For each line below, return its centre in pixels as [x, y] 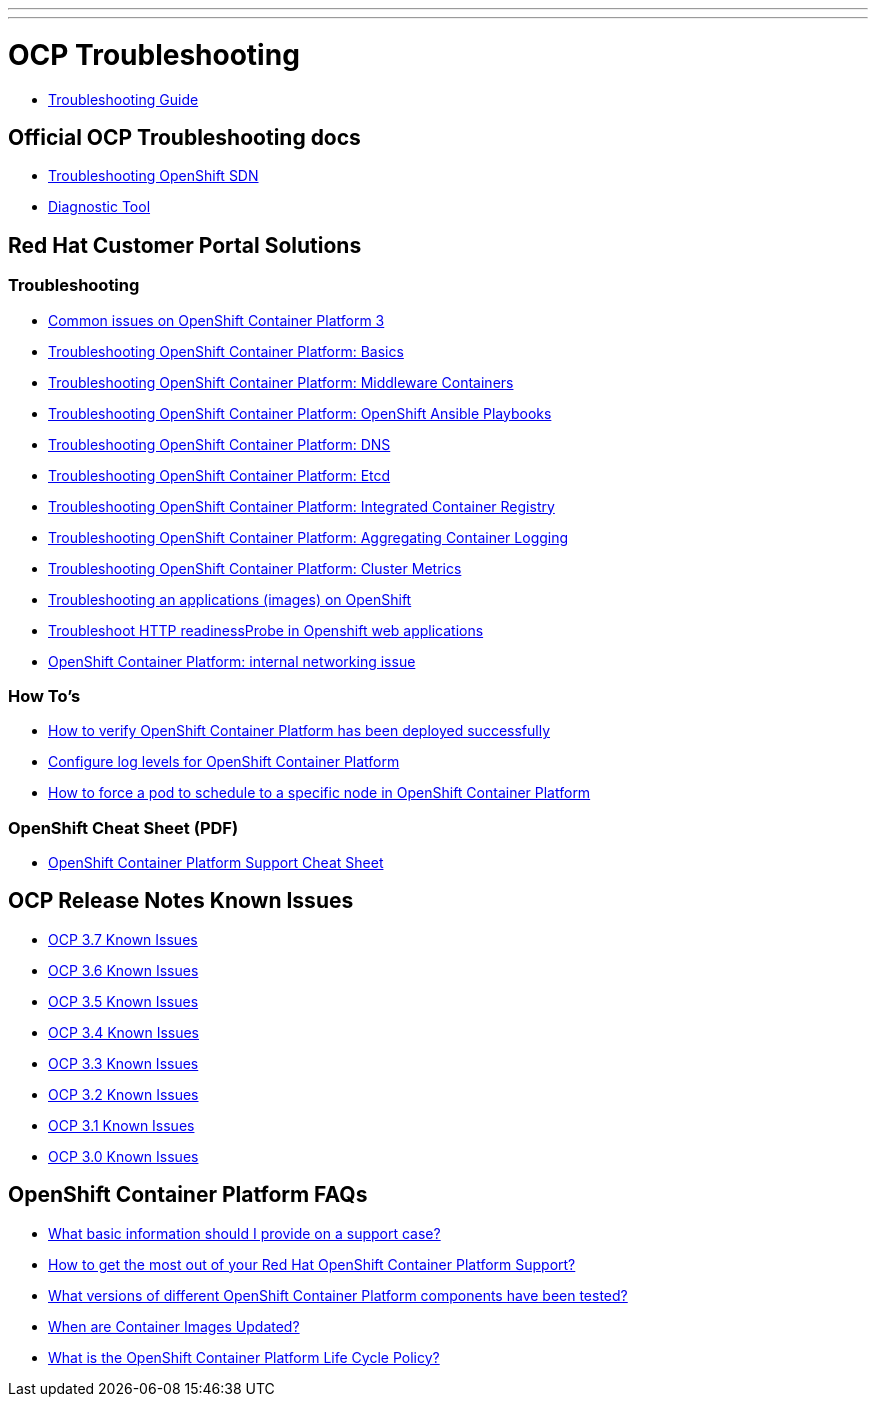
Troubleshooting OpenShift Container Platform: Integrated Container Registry [301, 506]
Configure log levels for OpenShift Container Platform [224, 762]
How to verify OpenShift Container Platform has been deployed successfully [299, 731]
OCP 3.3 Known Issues [123, 1063]
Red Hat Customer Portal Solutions [185, 245]
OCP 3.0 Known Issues [123, 1156]
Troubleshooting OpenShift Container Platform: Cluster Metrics [255, 568]
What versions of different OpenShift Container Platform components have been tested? [338, 1295]
